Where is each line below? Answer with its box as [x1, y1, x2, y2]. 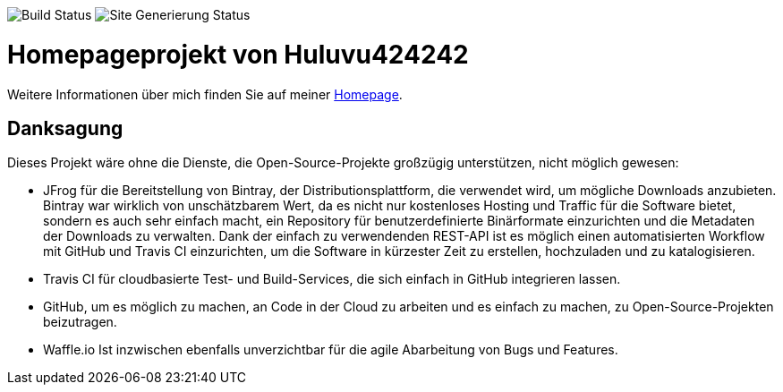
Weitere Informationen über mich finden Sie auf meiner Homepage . [7, 86, 403, 102]
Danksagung [7, 116, 123, 140]
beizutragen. [43, 314, 117, 330]
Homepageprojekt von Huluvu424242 [7, 38, 469, 70]
